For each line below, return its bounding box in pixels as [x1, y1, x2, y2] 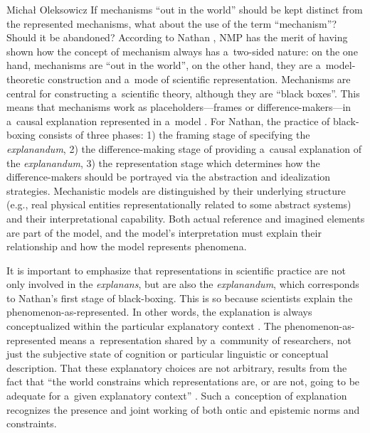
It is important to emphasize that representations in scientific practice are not [6, 262, 346, 277]
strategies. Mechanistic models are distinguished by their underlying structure [6, 183, 346, 198]
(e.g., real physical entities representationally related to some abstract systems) [6, 197, 351, 212]
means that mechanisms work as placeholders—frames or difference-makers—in [6, 100, 351, 114]
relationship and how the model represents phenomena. [6, 239, 247, 254]
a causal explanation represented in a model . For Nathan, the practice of [6, 113, 330, 128]
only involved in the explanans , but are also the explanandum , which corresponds [6, 277, 359, 292]
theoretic [6, 71, 45, 86]
